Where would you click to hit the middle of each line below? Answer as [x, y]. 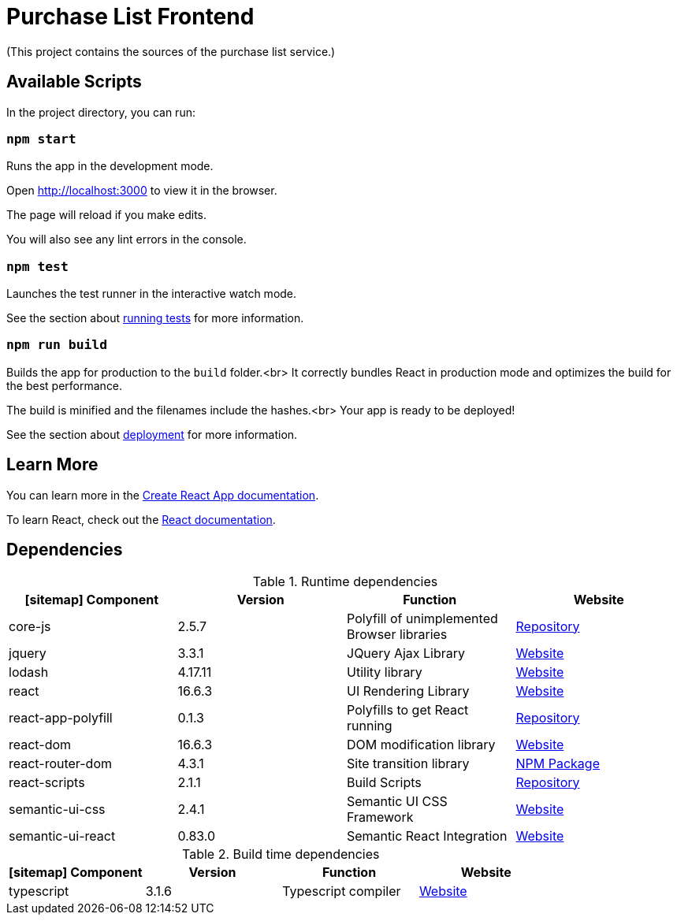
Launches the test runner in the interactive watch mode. [152, 294]
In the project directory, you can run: [101, 112]
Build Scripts [384, 782]
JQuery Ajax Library [406, 653]
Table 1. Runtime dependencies [345, 581]
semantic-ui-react [62, 836]
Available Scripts [74, 82]
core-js [30, 626]
